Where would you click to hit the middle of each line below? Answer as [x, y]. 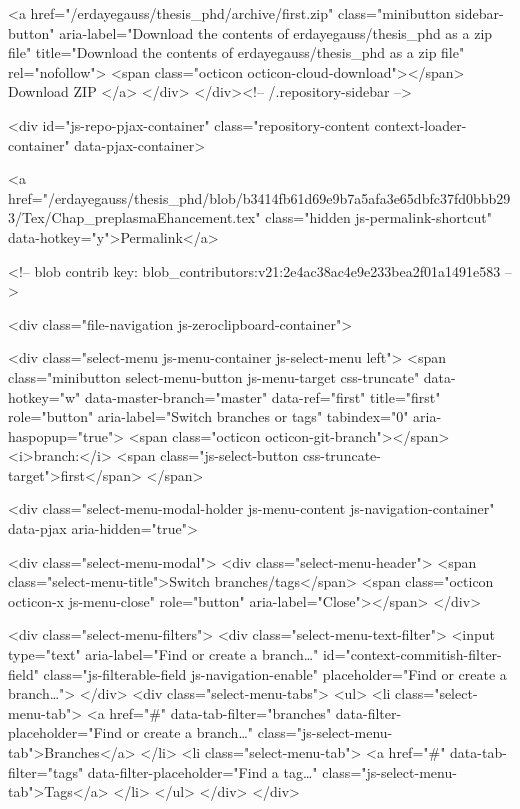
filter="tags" [46, 771]
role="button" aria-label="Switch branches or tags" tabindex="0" [208, 416]
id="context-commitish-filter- [412, 654]
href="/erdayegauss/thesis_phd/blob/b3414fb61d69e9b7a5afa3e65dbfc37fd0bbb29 [259, 197]
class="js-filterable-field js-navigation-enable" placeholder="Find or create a [275, 673]
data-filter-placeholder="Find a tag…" [202, 771]
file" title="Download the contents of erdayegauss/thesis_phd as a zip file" [236, 52]
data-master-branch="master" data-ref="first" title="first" [262, 396]
